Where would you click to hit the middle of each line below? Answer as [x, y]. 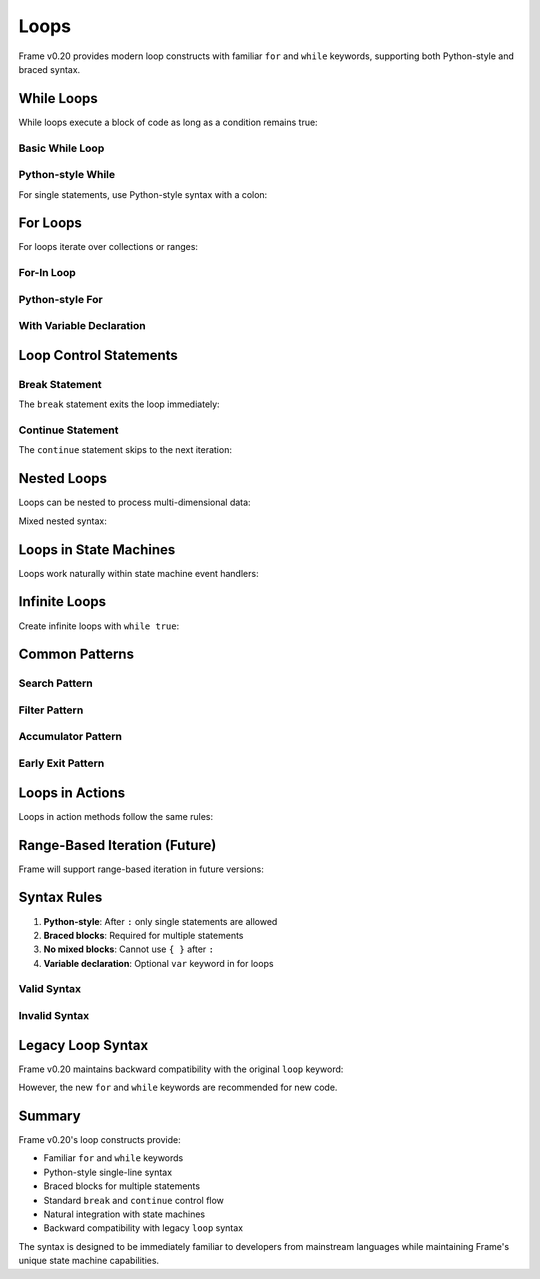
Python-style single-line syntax [108, 1172]
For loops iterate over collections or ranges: [108, 247]
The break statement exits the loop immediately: [119, 404]
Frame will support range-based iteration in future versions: [141, 869]
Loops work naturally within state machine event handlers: [138, 573]
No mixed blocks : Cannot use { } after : [129, 949]
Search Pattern [56, 683]
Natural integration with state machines [124, 1214]
